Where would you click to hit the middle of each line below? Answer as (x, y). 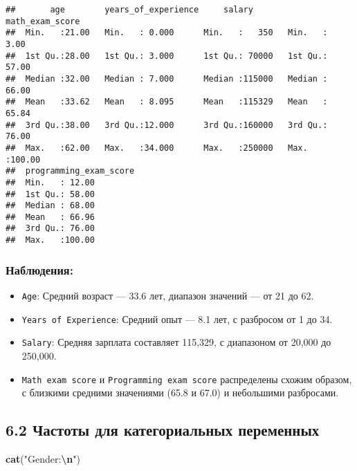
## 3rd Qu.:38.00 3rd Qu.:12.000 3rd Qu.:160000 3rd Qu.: (167, 125)
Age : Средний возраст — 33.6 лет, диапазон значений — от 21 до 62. (168, 295)
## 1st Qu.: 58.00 (50, 194)
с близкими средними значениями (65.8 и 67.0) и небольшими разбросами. (180, 392)
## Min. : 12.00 (50, 182)
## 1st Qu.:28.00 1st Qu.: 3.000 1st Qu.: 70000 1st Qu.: (167, 56)
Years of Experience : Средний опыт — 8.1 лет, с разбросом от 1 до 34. (177, 318)
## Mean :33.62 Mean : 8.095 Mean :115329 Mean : (167, 102)
